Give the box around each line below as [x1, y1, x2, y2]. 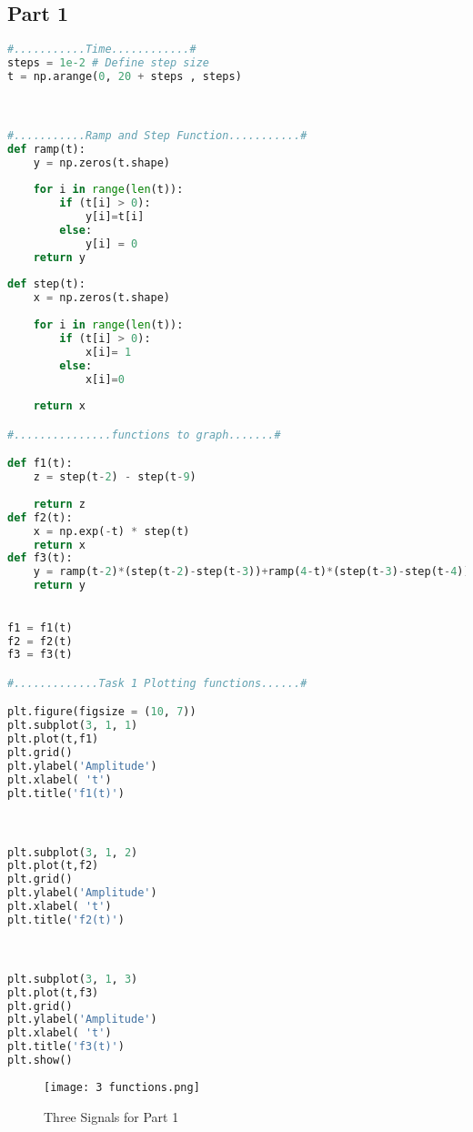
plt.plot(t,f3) [7, 985, 99, 999]
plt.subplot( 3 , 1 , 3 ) [7, 972, 138, 985]
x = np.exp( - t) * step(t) [33, 524, 190, 538]
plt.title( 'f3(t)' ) [7, 1040, 125, 1054]
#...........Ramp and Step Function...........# [7, 128, 307, 142]
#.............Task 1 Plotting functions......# [7, 676, 307, 690]
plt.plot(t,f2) [7, 859, 99, 873]
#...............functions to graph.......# [7, 428, 281, 441]
